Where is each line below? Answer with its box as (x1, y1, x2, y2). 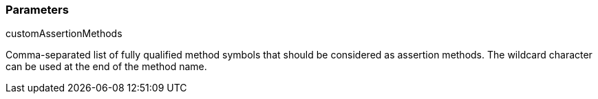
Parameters (6, 3, 69, 16)
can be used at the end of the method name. (6, 60, 207, 73)
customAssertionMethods (6, 27, 122, 40)
